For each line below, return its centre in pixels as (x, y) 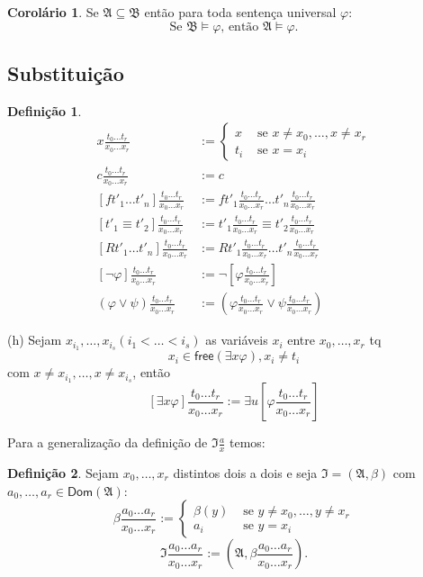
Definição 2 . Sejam (63, 472)
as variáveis (237, 340)
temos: (247, 442)
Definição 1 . (45, 110)
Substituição (66, 72)
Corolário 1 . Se (53, 12)
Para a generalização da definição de (108, 442)
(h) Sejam (35, 340)
